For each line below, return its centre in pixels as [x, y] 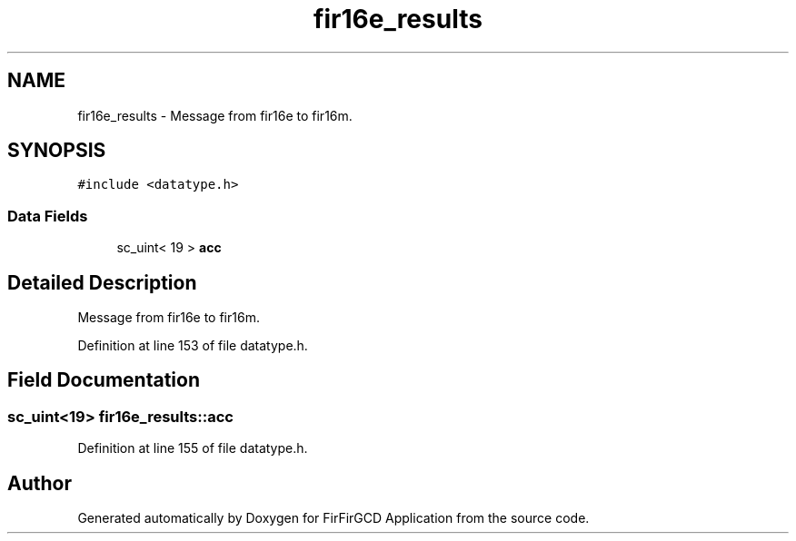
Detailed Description [102, 282]
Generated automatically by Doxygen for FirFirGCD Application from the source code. [333, 518]
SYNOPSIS [57, 151]
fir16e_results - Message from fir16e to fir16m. [215, 115]
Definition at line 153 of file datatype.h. [193, 346]
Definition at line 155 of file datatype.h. [193, 448]
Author [40, 483]
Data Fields [48, 216]
